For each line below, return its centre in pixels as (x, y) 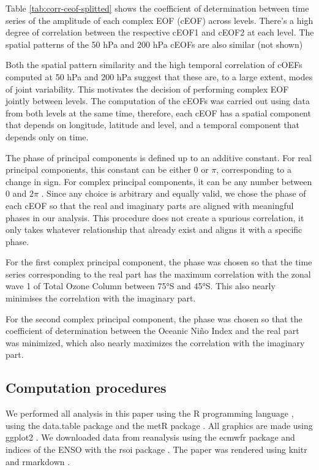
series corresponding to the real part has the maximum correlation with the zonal (158, 274)
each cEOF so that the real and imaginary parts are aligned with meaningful (150, 205)
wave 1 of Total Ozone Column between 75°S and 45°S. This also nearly (141, 286)
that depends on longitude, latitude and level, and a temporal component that (153, 125)
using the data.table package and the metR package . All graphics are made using (159, 425)
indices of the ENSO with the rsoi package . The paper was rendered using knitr (156, 449)
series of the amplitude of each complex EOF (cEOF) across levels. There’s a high (159, 20)
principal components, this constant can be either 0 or (107, 169)
